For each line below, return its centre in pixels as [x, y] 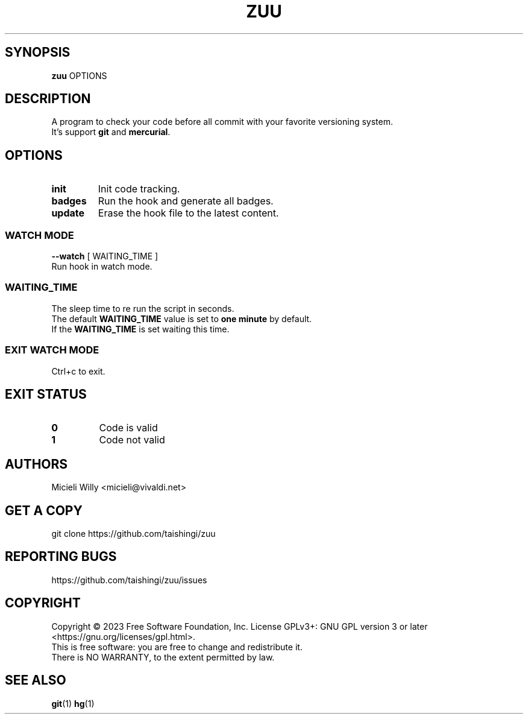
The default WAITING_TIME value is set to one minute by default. [182, 318]
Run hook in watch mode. [102, 267]
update [68, 213]
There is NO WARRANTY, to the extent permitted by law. [163, 657]
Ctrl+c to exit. [78, 371]
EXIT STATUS [46, 394]
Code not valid [132, 440]
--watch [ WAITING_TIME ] [105, 256]
